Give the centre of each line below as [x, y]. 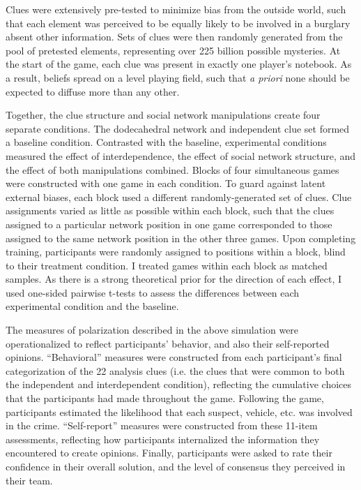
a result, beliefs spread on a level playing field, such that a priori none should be [178, 77]
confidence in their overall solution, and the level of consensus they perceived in [176, 466]
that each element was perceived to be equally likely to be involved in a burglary [178, 23]
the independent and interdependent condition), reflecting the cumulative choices [179, 384]
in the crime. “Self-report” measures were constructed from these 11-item [162, 425]
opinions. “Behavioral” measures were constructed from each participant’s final [174, 357]
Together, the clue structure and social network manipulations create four [163, 115]
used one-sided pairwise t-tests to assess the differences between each [153, 292]
